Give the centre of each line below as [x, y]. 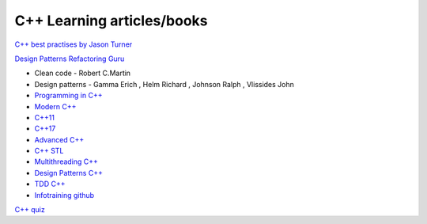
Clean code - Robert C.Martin [82, 73]
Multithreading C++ [66, 161]
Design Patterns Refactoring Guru [70, 59]
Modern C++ [55, 106]
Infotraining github [64, 195]
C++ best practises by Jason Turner [74, 44]
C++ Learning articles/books [111, 21]
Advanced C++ [59, 139]
